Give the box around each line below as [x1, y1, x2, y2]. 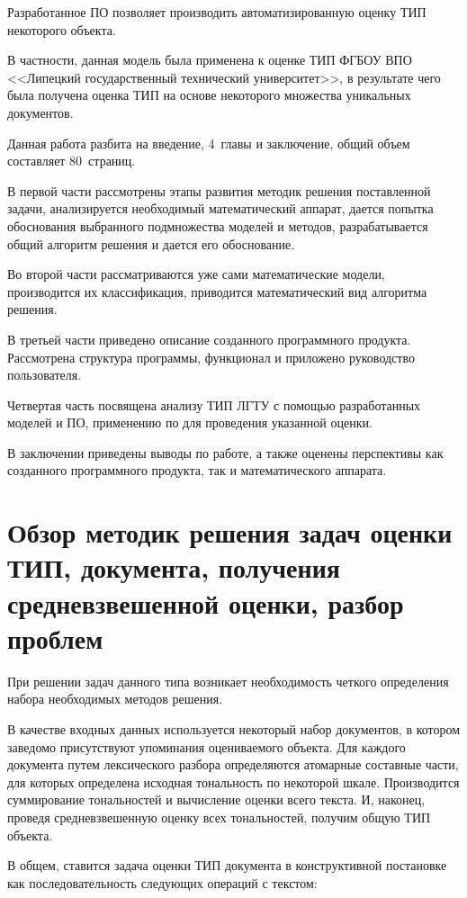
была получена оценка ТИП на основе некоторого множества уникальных [7, 85, 411, 104]
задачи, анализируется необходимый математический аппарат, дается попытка [7, 199, 434, 218]
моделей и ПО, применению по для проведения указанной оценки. [7, 413, 373, 432]
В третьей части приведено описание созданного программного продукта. [7, 329, 411, 348]
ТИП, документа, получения [7, 549, 340, 586]
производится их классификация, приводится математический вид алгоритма [7, 282, 427, 301]
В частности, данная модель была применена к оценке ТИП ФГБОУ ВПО [7, 50, 412, 69]
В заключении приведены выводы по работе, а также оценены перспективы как [7, 443, 444, 462]
